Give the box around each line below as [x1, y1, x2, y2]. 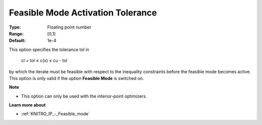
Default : [9, 38, 26, 44]
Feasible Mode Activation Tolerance [9, 7, 157, 18]
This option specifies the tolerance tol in [9, 47, 89, 52]
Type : [9, 24, 21, 30]
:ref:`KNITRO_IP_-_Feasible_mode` [21, 111, 90, 117]
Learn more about [9, 102, 46, 108]
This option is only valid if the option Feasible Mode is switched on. [9, 75, 144, 81]
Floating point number [47, 24, 92, 30]
